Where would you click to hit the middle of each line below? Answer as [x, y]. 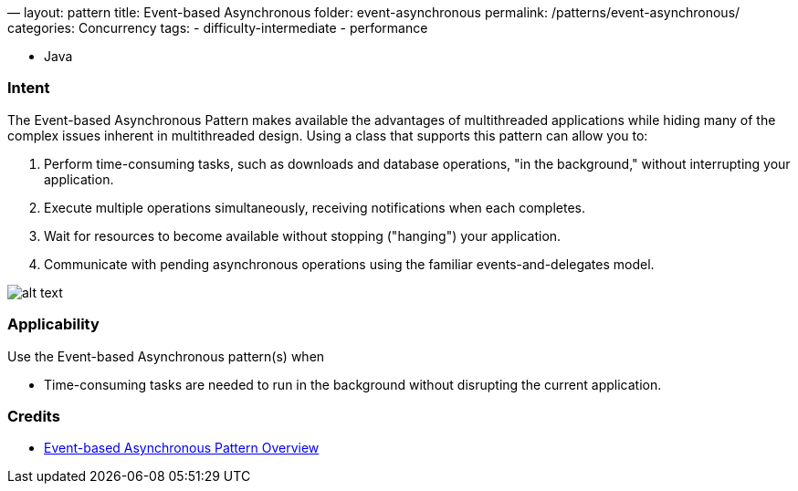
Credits [34, 416]
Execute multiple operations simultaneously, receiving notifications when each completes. [315, 207]
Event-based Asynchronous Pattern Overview [182, 448]
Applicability [53, 324]
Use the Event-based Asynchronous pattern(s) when [166, 356]
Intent [29, 88]
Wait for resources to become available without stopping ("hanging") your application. [303, 235]
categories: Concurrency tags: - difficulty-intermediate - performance [218, 28]
